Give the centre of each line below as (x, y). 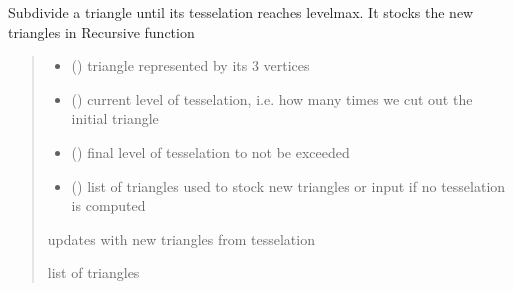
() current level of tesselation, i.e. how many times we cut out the (272, 98)
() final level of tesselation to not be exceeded (210, 151)
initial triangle (115, 118)
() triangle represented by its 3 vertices (190, 65)
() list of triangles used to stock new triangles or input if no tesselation (288, 185)
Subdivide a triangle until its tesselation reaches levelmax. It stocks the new (241, 12)
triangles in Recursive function (101, 31)
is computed (108, 205)
